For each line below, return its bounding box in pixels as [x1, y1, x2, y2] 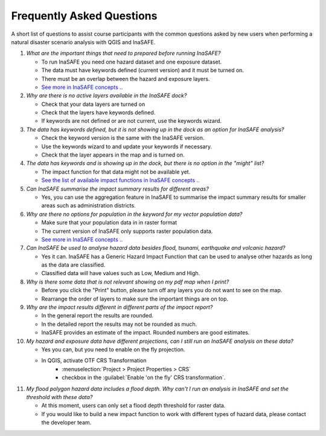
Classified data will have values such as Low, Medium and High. [41, 270, 200, 277]
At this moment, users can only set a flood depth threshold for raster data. [41, 402, 226, 409]
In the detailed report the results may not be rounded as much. [41, 320, 197, 328]
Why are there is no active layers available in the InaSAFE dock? [26, 92, 187, 99]
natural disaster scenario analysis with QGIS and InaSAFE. [11, 38, 156, 45]
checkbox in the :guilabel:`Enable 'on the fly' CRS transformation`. [62, 374, 226, 381]
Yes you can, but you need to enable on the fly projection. [41, 346, 185, 353]
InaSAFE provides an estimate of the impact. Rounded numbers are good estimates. [41, 329, 250, 336]
